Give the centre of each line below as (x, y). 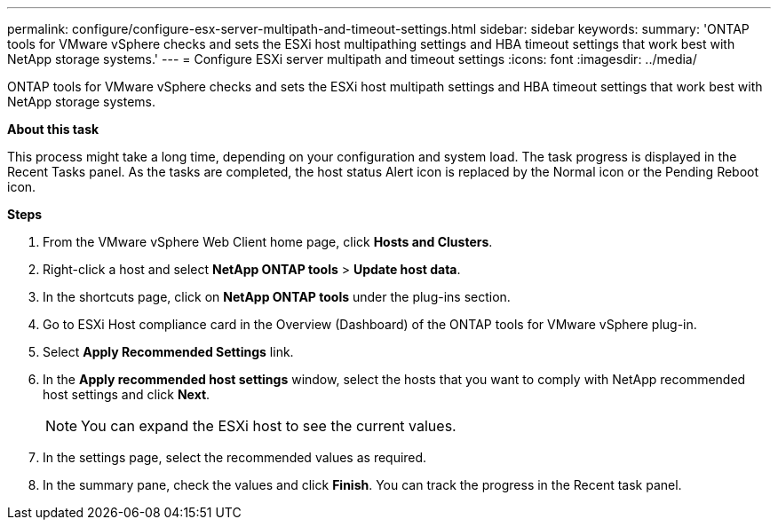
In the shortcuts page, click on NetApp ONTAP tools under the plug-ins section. (277, 297)
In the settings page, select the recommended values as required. (235, 457)
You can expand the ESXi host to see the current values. (269, 426)
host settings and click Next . (127, 394)
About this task (53, 129)
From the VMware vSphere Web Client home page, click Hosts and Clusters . (268, 242)
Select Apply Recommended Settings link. (168, 352)
